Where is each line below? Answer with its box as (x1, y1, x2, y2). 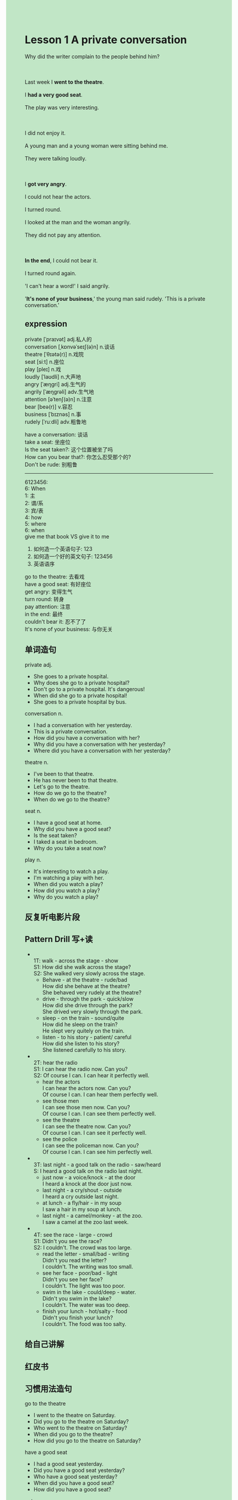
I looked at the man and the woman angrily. (25, 218, 131, 226)
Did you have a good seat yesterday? (33, 1467, 125, 1474)
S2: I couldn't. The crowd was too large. (33, 1244, 132, 1251)
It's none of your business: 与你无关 (25, 625, 113, 632)
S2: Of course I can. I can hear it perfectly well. (33, 1072, 150, 1079)
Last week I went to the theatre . (25, 78, 104, 85)
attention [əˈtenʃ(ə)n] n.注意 (25, 395, 92, 403)
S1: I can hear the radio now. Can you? (33, 1065, 128, 1072)
